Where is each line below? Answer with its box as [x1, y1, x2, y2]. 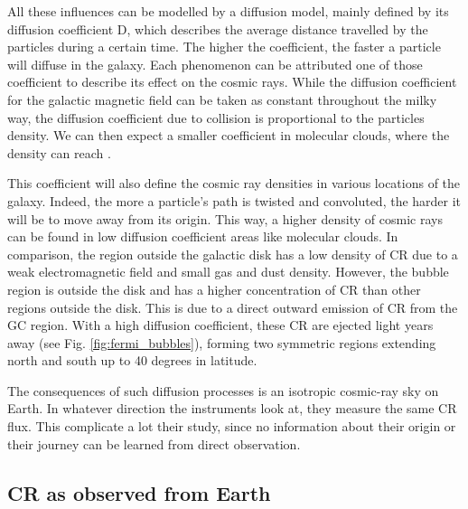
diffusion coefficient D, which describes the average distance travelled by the [7, 19, 428, 38]
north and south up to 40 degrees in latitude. [7, 351, 257, 370]
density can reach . [7, 143, 111, 162]
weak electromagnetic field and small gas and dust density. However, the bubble [7, 262, 449, 281]
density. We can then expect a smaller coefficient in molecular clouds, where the [7, 126, 450, 145]
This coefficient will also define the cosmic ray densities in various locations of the [7, 174, 461, 193]
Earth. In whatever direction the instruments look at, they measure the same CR [7, 399, 457, 418]
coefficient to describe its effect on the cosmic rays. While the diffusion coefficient [7, 72, 457, 91]
